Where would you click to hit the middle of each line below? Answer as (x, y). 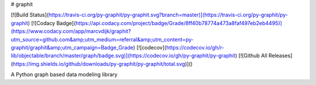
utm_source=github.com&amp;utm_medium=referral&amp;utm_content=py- (102, 39)
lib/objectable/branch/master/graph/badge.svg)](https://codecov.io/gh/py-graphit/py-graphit (123, 56)
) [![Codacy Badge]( (52, 23)
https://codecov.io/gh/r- (195, 47)
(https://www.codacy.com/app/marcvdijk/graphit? (71, 31)
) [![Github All (251, 56)
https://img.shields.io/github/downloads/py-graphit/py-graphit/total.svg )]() (103, 63)
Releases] (280, 56)
